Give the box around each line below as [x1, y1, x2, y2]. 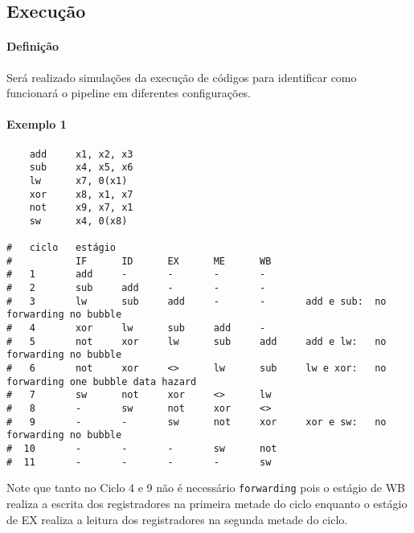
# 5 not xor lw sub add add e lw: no [6, 335, 387, 347]
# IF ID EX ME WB [6, 255, 272, 267]
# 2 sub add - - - [6, 282, 266, 294]
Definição [6, 38, 59, 55]
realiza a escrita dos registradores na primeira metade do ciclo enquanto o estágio [6, 494, 408, 511]
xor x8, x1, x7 [29, 188, 133, 200]
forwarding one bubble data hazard [6, 375, 197, 387]
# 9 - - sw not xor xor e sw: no [6, 416, 387, 428]
